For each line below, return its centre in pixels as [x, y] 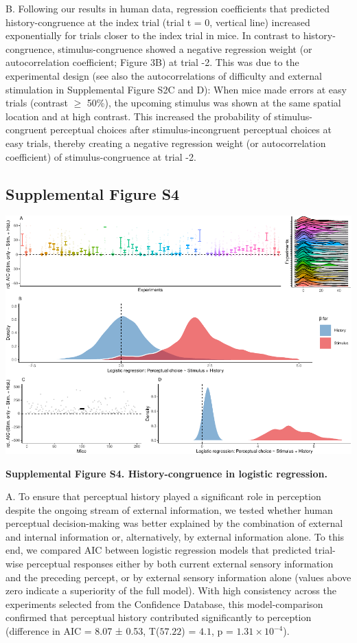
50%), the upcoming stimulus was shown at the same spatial [214, 103]
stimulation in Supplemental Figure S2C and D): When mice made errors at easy [176, 89]
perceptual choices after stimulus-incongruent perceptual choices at [191, 129]
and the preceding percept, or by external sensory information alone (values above [178, 577]
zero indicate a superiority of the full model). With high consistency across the [171, 590]
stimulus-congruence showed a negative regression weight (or [185, 48]
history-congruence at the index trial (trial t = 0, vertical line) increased [158, 22]
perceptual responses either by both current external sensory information [180, 564]
